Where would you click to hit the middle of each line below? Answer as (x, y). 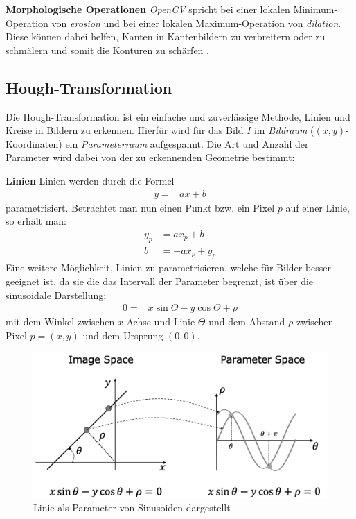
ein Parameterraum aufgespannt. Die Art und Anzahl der (187, 143)
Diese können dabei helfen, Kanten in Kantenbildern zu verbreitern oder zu (166, 36)
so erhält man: (36, 221)
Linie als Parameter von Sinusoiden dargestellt (132, 508)
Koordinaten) (34, 143)
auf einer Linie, (318, 207)
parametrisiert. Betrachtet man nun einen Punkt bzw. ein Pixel (140, 207)
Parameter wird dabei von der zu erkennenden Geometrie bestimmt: (150, 157)
